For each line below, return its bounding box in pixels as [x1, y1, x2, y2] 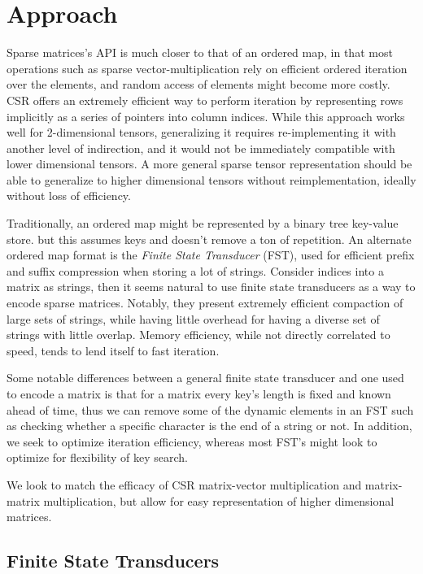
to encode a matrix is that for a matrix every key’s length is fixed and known [7, 385, 391, 402]
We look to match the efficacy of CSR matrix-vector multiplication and [7, 476, 362, 493]
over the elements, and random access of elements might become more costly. [7, 76, 390, 93]
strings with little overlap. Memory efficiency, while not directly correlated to [7, 326, 390, 343]
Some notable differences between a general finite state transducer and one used [7, 369, 404, 386]
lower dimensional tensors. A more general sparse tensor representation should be [7, 155, 412, 172]
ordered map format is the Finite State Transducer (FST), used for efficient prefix [7, 246, 415, 263]
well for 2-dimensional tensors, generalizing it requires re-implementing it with [7, 124, 396, 141]
